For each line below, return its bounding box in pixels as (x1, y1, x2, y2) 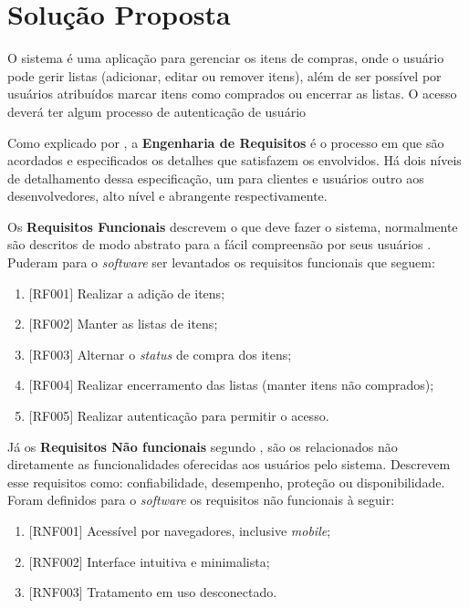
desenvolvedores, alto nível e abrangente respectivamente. (7, 186, 328, 205)
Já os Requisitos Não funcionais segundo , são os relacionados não (7, 436, 398, 456)
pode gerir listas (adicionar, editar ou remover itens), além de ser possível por (7, 66, 442, 85)
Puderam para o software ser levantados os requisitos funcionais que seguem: (7, 253, 435, 272)
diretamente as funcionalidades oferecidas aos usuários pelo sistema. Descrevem (7, 455, 451, 474)
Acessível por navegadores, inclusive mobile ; (87, 521, 331, 540)
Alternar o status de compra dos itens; (77, 344, 292, 363)
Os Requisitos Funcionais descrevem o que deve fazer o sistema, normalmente (7, 216, 458, 236)
